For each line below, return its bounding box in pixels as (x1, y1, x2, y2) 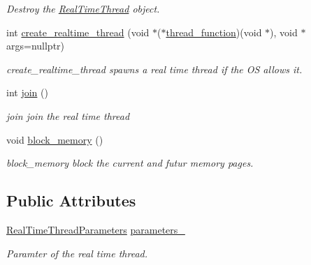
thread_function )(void (166, 24, 262, 39)
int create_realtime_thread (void (6, 24, 150, 39)
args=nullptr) (6, 38, 65, 53)
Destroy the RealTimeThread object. (6, 1, 160, 15)
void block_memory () (6, 132, 103, 146)
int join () (6, 85, 48, 100)
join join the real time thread (6, 108, 130, 123)
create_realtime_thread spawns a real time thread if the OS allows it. (6, 61, 303, 76)
